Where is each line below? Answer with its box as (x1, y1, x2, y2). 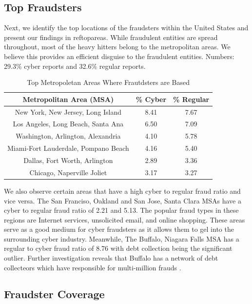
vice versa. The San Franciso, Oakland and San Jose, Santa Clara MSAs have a (4, 195, 241, 205)
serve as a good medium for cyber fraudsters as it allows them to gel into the (4, 224, 234, 234)
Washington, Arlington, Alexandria (16, 131, 121, 141)
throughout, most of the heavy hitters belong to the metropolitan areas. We (4, 41, 231, 52)
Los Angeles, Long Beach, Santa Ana (13, 119, 124, 129)
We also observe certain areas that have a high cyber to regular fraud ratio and (4, 185, 241, 196)
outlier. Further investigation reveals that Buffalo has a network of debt (4, 253, 218, 263)
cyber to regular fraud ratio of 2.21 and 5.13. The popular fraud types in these (4, 205, 239, 215)
